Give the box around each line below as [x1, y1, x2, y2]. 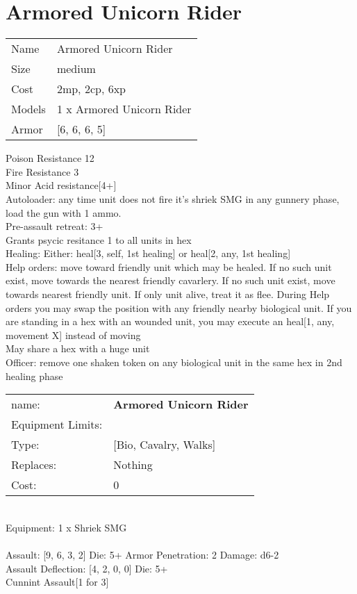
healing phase [6, 368, 63, 383]
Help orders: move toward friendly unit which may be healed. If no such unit [6, 259, 332, 274]
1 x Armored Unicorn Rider [56, 101, 192, 117]
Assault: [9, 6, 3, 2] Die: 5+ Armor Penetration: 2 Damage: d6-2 [6, 547, 279, 561]
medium [56, 60, 96, 77]
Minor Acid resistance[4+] [6, 178, 117, 192]
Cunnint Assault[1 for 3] [6, 575, 109, 589]
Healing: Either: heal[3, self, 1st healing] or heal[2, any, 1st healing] [6, 246, 291, 261]
